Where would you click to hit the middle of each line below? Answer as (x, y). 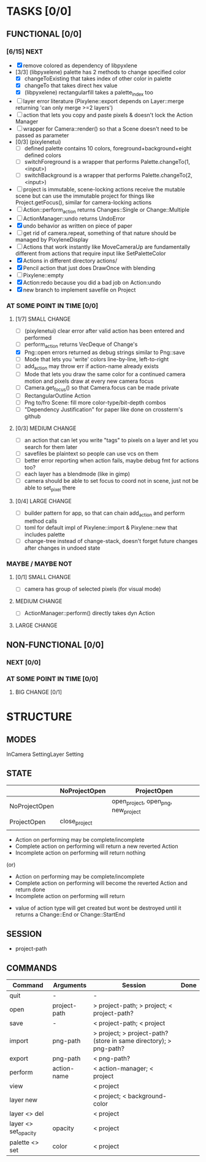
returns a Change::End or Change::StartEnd (70, 915)
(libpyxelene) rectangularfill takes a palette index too (89, 93)
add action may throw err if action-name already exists (92, 367)
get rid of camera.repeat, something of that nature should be (100, 233)
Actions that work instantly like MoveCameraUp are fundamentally (107, 247)
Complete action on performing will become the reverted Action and (101, 883)
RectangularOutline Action (57, 395)
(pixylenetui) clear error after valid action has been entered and (105, 331)
